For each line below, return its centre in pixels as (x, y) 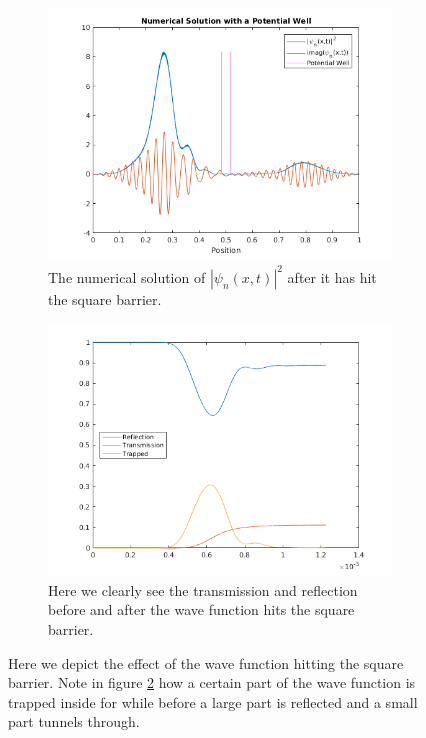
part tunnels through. (74, 721)
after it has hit (332, 276)
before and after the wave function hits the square (201, 609)
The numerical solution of (127, 276)
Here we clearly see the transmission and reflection (203, 589)
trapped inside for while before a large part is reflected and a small (213, 701)
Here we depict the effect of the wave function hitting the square (206, 662)
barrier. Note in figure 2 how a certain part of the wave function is (212, 682)
